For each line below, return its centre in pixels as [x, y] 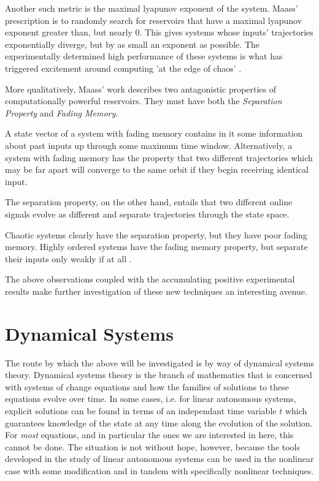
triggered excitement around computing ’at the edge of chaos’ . [123, 68]
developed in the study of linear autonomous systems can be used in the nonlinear [159, 459]
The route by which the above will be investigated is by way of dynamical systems [159, 362]
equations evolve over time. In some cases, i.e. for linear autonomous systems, [151, 399]
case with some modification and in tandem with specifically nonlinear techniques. [159, 470]
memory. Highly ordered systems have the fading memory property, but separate [156, 247]
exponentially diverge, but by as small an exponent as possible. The [132, 44]
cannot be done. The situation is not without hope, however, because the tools [153, 446]
